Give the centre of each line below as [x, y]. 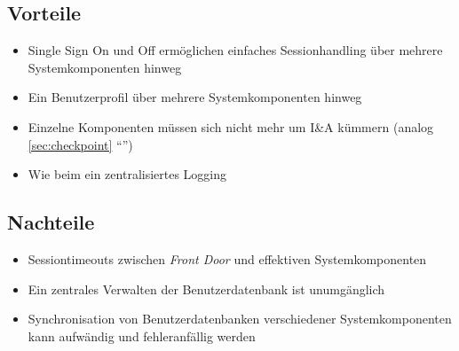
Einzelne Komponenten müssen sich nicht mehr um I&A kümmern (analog [231, 126]
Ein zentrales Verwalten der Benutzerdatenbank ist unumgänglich [206, 289]
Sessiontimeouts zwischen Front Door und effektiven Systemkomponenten [227, 258]
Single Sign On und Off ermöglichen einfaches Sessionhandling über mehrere [235, 50]
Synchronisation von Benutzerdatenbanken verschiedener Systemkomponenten [240, 319]
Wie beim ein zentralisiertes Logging [127, 174]
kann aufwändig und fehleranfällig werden [142, 335]
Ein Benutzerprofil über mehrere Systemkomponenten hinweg [195, 97]
